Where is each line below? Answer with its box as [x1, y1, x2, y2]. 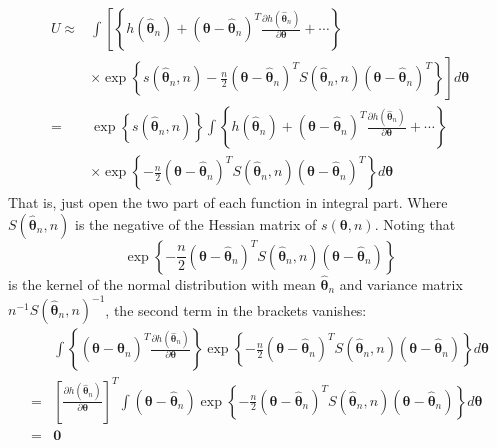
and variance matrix [339, 273, 463, 294]
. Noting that [374, 213, 456, 234]
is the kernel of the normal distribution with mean [8, 273, 316, 294]
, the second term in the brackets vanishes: [105, 299, 367, 320]
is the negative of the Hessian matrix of [74, 213, 317, 234]
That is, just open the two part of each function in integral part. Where [8, 192, 448, 213]
